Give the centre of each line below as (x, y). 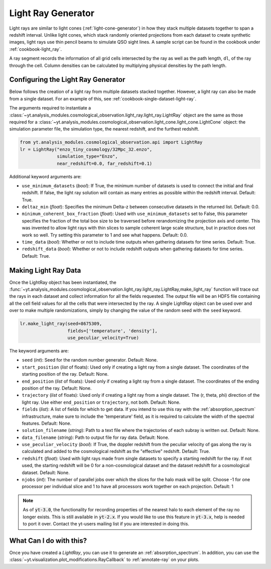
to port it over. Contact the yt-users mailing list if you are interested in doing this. (106, 524)
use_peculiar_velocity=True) (103, 338)
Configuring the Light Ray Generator (67, 80)
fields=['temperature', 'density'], (112, 331)
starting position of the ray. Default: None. (65, 374)
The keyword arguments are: (39, 351)
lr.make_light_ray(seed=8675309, (61, 324)
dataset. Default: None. (46, 473)
